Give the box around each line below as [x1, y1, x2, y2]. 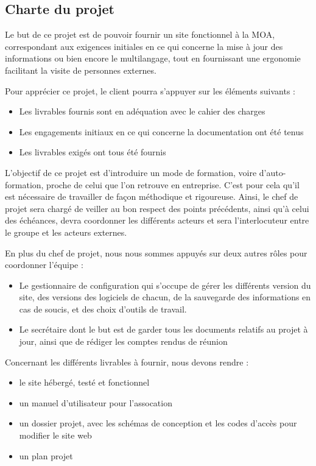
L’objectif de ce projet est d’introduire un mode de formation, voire [5, 166, 257, 178]
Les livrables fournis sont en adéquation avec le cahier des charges [19, 105, 265, 118]
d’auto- [259, 166, 286, 178]
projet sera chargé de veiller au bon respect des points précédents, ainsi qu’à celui [5, 202, 309, 214]
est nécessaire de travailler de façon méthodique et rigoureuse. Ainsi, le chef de [5, 190, 298, 203]
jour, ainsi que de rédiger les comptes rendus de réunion [19, 335, 228, 348]
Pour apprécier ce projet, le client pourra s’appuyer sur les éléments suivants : [5, 84, 295, 97]
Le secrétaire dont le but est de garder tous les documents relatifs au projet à [19, 323, 308, 336]
